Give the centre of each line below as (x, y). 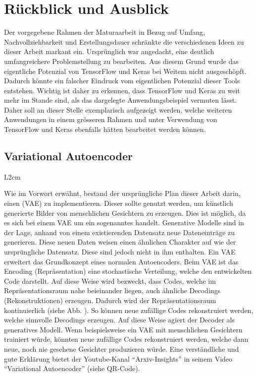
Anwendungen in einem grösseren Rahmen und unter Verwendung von (111, 119)
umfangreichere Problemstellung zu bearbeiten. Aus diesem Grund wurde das (121, 61)
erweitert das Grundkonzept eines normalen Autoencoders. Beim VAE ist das (121, 261)
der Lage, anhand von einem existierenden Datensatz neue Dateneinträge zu (119, 232)
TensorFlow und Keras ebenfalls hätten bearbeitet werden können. (105, 129)
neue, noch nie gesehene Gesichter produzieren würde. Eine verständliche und (122, 348)
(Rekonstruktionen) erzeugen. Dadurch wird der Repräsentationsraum (110, 300)
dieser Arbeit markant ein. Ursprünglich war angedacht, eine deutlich (109, 51)
